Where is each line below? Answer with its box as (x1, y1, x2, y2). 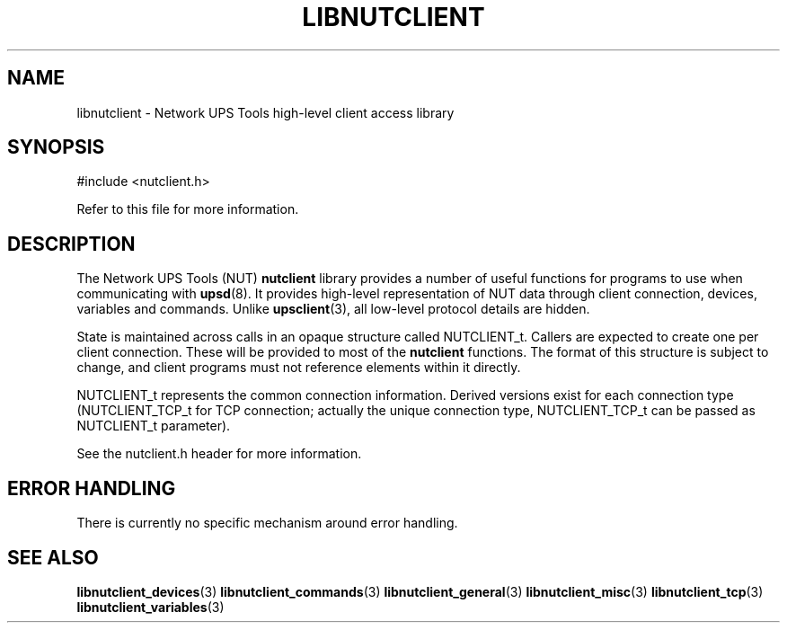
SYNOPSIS (7, 136, 105, 159)
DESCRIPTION (7, 232, 136, 255)
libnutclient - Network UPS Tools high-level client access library (76, 104, 455, 120)
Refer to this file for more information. (76, 201, 299, 217)
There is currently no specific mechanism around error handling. (76, 515, 458, 531)
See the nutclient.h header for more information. (76, 446, 362, 462)
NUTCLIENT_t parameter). (76, 418, 231, 434)
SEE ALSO (7, 546, 99, 569)
